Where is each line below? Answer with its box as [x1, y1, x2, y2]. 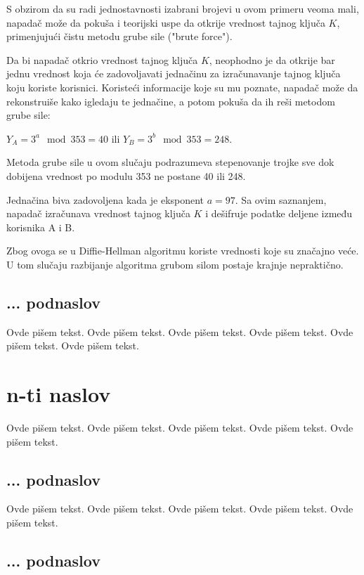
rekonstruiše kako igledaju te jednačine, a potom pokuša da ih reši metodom [6, 93, 335, 108]
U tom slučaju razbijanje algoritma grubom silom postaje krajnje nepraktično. [6, 257, 344, 271]
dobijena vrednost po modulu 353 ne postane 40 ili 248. [6, 168, 246, 183]
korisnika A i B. [6, 219, 75, 234]
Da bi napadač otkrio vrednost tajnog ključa [6, 52, 198, 67]
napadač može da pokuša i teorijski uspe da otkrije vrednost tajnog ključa [6, 15, 325, 30]
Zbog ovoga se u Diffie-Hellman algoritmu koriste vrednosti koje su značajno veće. [6, 243, 359, 258]
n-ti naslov [6, 380, 111, 408]
